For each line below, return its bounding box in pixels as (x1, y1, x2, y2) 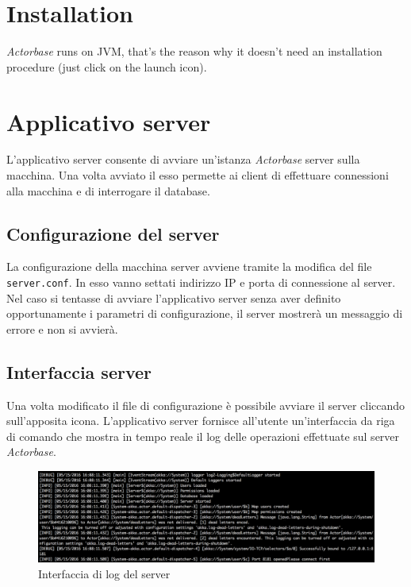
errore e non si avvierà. (6, 320, 118, 337)
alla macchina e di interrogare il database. (6, 182, 210, 199)
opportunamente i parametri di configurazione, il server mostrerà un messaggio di (6, 305, 403, 322)
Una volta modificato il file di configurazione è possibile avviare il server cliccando (6, 396, 405, 413)
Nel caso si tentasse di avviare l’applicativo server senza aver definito (6, 289, 341, 306)
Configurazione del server (6, 221, 220, 245)
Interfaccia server (6, 359, 152, 384)
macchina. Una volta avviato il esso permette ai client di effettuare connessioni (6, 167, 389, 183)
